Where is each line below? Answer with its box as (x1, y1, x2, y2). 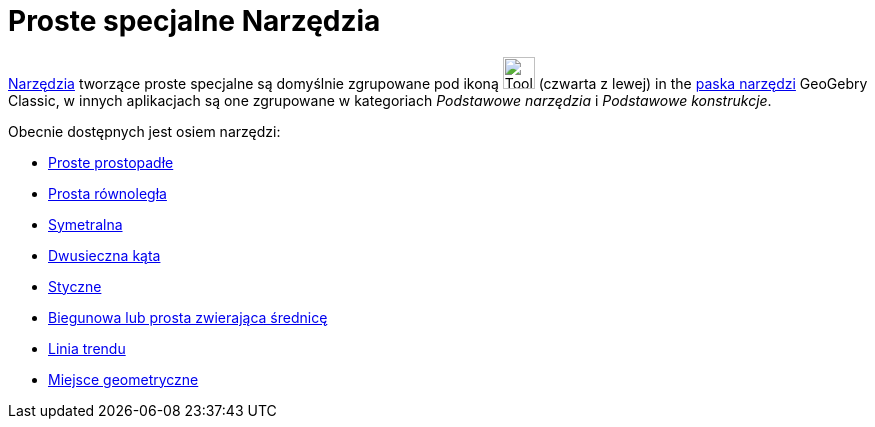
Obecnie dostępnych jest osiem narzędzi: (8, 122, 281, 140)
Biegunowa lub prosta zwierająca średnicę (48, 308, 328, 326)
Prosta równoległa (48, 184, 167, 202)
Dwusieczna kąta (48, 246, 161, 264)
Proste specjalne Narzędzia (8, 4, 381, 38)
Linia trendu (48, 339, 126, 357)
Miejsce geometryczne (48, 370, 199, 388)
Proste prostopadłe (48, 153, 174, 171)
